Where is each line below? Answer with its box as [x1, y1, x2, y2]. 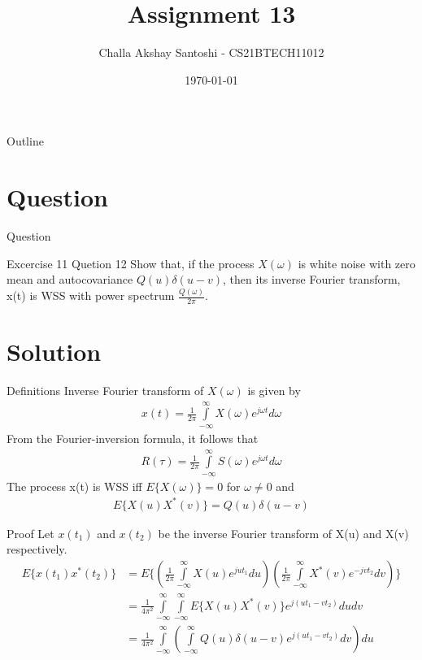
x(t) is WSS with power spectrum [7, 287, 175, 304]
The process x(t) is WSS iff [7, 477, 142, 494]
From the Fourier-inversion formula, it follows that [7, 429, 259, 446]
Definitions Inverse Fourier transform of [7, 382, 204, 399]
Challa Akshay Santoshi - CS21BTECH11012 [98, 44, 324, 61]
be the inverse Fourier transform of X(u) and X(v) [158, 524, 409, 541]
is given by [247, 382, 301, 399]
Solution [7, 335, 102, 368]
